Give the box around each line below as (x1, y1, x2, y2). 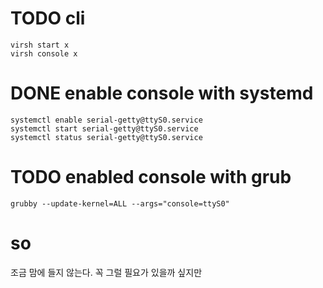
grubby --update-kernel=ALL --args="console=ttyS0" (10, 198, 230, 209)
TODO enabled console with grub (10, 166, 292, 189)
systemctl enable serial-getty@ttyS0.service (10, 115, 203, 125)
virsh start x (10, 40, 70, 50)
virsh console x (10, 48, 78, 59)
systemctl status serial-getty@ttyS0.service (10, 132, 203, 142)
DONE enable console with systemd (10, 82, 314, 105)
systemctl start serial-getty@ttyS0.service (10, 123, 199, 134)
